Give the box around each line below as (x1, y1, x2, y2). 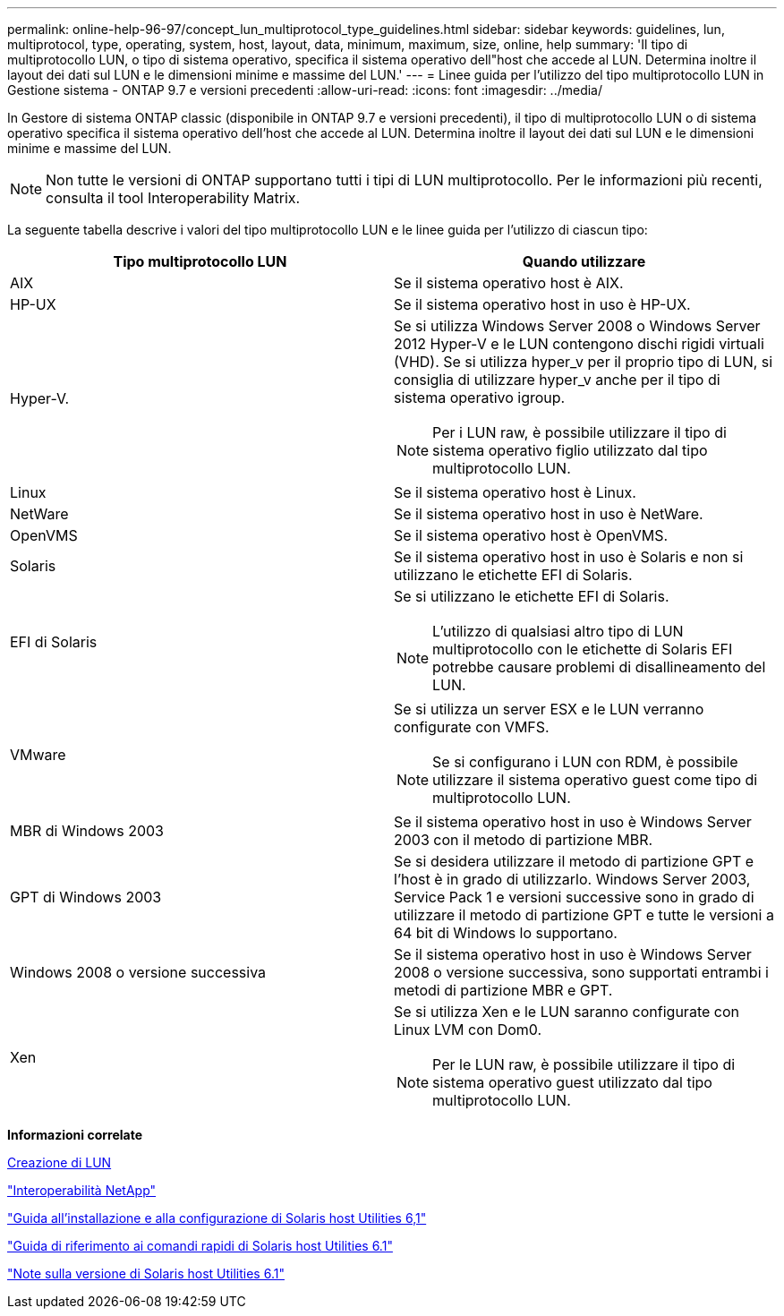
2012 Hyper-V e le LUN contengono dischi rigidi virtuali (394, 335, 764, 353)
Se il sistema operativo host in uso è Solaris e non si (394, 548, 744, 566)
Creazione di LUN (7, 1155, 112, 1170)
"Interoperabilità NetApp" (7, 1183, 157, 1198)
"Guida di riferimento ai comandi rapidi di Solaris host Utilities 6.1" (7, 1238, 393, 1253)
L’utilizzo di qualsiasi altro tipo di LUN (432, 622, 684, 640)
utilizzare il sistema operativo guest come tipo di (432, 771, 758, 789)
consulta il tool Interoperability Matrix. (46, 189, 301, 207)
